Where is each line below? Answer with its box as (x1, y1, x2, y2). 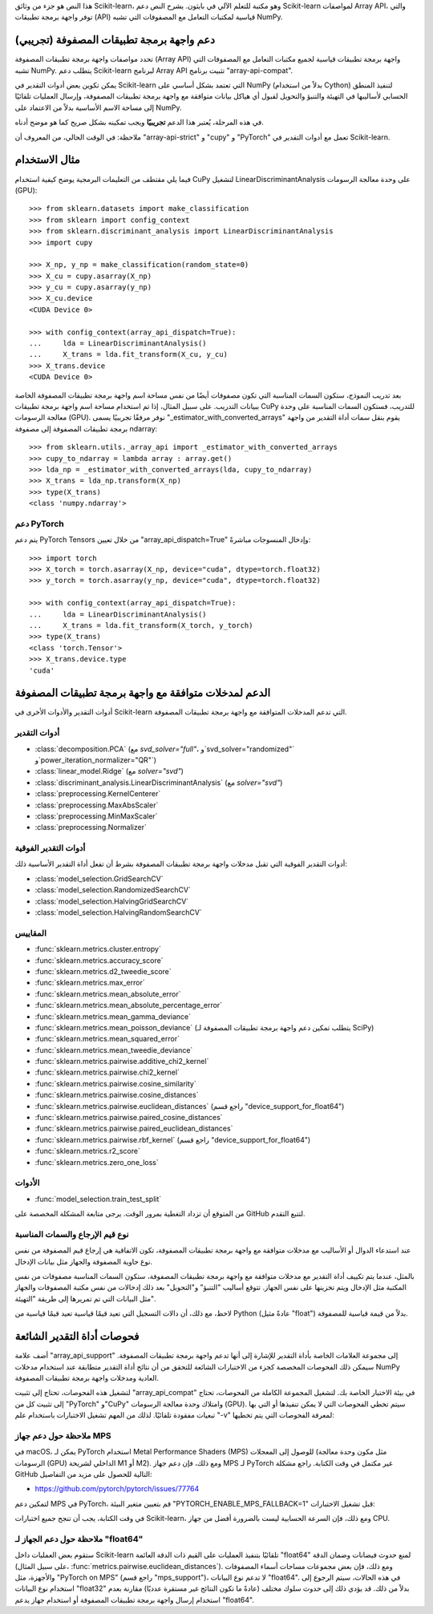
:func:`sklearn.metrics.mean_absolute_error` (34, 989, 181, 998)
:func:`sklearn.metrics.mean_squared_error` (34, 1034, 180, 1044)
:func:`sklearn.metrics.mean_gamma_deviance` (34, 1011, 192, 1021)
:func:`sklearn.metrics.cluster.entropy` (34, 945, 162, 954)
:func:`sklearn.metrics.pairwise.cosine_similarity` (34, 1078, 196, 1088)
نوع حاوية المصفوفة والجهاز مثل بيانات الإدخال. (14, 1256, 152, 1266)
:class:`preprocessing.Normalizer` (34, 823, 148, 832)
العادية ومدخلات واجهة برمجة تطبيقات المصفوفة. (14, 1373, 160, 1382)
